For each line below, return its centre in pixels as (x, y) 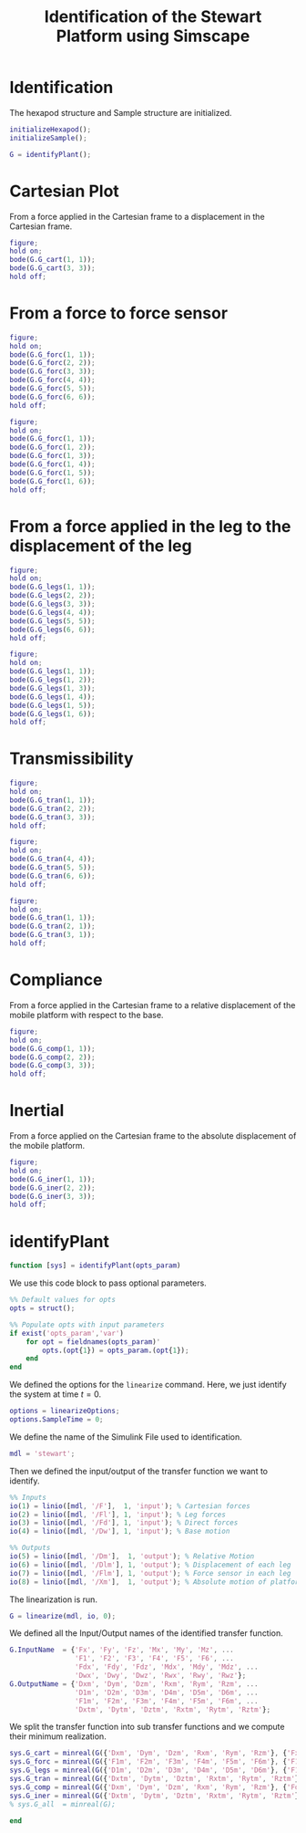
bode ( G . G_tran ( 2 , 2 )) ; (52, 808)
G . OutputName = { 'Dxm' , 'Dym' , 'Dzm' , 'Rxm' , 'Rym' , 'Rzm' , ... (134, 1684)
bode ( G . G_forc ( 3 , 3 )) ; (52, 371)
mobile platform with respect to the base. (87, 1015)
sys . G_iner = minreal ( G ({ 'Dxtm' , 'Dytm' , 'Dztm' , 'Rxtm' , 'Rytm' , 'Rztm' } (154, 1796)
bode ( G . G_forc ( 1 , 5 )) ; (52, 473)
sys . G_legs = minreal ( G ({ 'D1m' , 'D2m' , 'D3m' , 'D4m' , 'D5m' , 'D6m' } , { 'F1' (156, 1771)
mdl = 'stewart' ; (42, 1453)
